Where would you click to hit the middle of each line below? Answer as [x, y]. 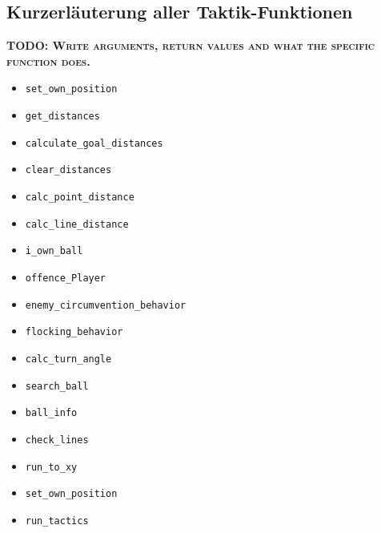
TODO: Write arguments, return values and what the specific [191, 45]
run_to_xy [51, 467]
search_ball [57, 386]
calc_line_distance [77, 224]
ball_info [51, 413]
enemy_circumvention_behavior [106, 305]
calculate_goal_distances [94, 143]
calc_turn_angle [68, 359]
